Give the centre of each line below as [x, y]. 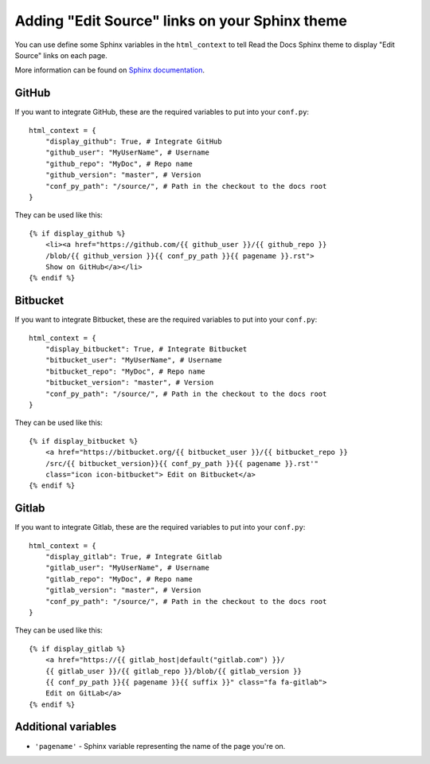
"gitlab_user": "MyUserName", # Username [127, 568]
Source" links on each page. [61, 55]
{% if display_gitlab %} [77, 648]
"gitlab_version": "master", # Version [123, 590]
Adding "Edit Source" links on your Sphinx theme [181, 21]
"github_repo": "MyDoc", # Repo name [119, 164]
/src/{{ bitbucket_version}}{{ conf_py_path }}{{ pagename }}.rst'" [182, 463]
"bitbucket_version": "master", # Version [129, 383]
